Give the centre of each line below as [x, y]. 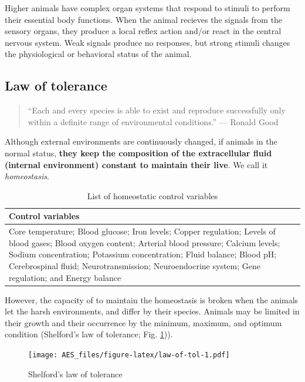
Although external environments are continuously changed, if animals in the [141, 141]
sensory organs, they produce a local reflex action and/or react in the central [143, 31]
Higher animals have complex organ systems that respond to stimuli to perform [148, 8]
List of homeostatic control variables [152, 195]
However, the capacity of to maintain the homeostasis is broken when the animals [152, 299]
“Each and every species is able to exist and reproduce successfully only [157, 110]
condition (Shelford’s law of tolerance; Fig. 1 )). [89, 334]
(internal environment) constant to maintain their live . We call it [136, 164]
